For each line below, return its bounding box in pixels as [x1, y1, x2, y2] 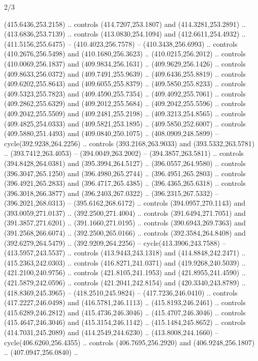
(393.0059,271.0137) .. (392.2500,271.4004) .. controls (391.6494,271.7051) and [4, 207, 246, 218]
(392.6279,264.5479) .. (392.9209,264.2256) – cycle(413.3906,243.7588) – [4, 237, 226, 248]
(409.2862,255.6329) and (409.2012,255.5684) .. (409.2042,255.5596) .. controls [4, 98, 246, 109]
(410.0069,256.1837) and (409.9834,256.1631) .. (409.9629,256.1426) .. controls [4, 58, 246, 69]
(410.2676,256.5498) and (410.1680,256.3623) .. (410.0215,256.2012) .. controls [4, 48, 246, 59]
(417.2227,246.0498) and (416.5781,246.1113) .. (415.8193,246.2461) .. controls [4, 297, 246, 308]
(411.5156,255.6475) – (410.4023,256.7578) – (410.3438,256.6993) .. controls [4, 38, 238, 49]
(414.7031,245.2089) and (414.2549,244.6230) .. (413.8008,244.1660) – [4, 327, 219, 337]
